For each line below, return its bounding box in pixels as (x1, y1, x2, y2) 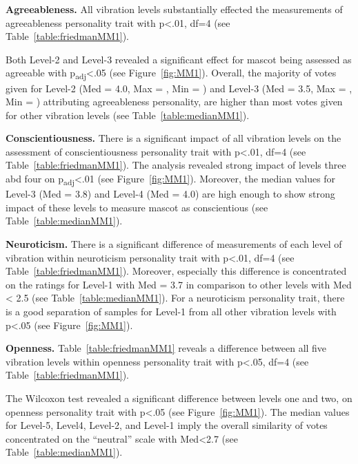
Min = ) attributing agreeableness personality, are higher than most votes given (6, 94, 343, 109)
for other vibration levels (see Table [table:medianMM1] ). (6, 107, 250, 122)
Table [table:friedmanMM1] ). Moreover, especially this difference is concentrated (6, 264, 347, 278)
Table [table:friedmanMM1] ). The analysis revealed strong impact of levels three (6, 158, 346, 172)
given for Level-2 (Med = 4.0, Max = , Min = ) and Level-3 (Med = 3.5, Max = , (6, 81, 352, 95)
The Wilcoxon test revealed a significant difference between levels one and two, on (6, 390, 352, 405)
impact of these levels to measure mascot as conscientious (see (6, 200, 268, 214)
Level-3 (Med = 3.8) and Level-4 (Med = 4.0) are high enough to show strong (6, 187, 335, 201)
